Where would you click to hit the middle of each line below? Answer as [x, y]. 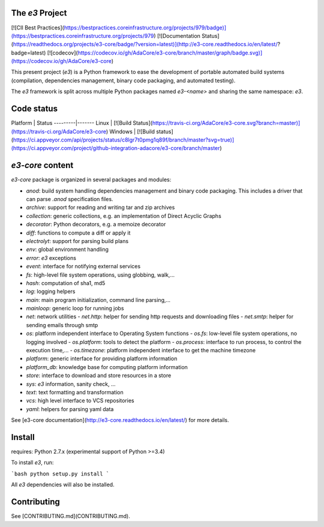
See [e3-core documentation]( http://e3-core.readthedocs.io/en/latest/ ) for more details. [120, 420]
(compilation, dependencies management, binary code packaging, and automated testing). [123, 80]
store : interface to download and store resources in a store [99, 376]
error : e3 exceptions [51, 257]
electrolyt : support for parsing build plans [77, 241]
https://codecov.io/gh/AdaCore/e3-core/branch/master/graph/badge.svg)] [170, 53]
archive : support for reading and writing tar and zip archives [100, 208]
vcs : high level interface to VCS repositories [80, 401]
